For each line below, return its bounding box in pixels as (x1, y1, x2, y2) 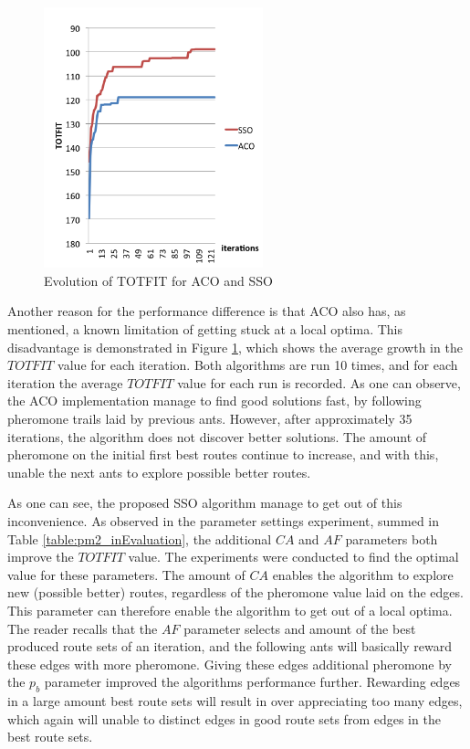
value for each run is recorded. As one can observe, (177, 373, 461, 392)
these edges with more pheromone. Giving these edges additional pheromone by (7, 654, 453, 673)
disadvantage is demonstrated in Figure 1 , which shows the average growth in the (7, 337, 463, 356)
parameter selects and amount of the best (183, 618, 416, 638)
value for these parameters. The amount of (7, 564, 245, 584)
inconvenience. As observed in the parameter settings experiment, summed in (7, 511, 440, 530)
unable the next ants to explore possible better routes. (7, 462, 311, 481)
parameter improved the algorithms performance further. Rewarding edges (44, 672, 461, 691)
